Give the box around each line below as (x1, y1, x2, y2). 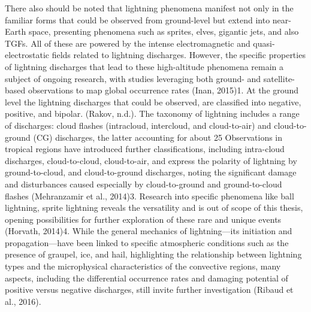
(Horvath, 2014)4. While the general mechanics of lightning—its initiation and (5, 225, 292, 237)
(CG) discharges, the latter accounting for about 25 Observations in (33, 131, 283, 143)
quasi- (253, 37, 275, 49)
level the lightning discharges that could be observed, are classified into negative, (5, 95, 301, 108)
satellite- (263, 72, 295, 84)
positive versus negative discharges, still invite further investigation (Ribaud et (5, 283, 294, 296)
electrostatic (5, 49, 49, 61)
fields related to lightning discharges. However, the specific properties (52, 49, 306, 61)
